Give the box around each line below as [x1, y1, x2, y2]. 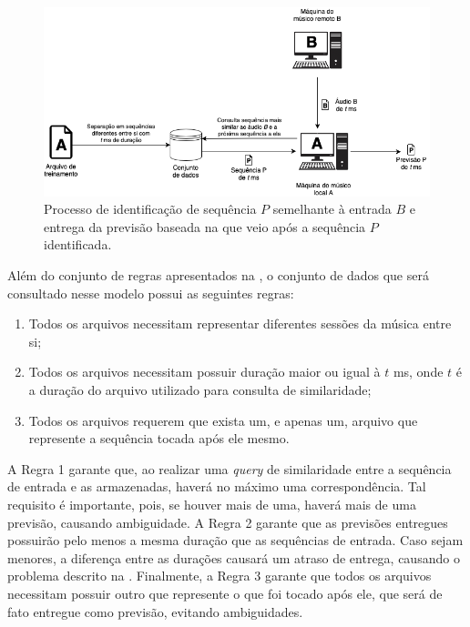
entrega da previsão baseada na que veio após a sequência [44, 217, 366, 236]
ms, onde [393, 362, 444, 381]
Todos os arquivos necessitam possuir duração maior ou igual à [28, 362, 381, 381]
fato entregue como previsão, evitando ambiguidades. [7, 602, 303, 621]
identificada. [44, 235, 112, 254]
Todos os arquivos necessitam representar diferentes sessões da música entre [28, 314, 452, 333]
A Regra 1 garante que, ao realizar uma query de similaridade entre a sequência [7, 459, 452, 478]
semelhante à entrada [272, 199, 392, 218]
